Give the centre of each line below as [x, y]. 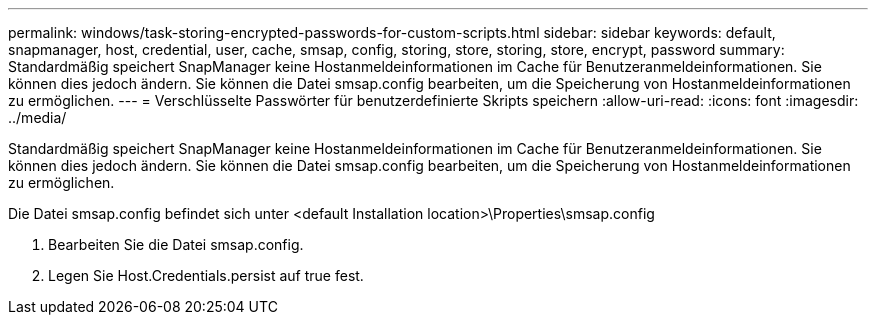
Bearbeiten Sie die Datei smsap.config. [176, 244]
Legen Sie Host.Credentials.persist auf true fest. [206, 275]
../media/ [37, 117]
